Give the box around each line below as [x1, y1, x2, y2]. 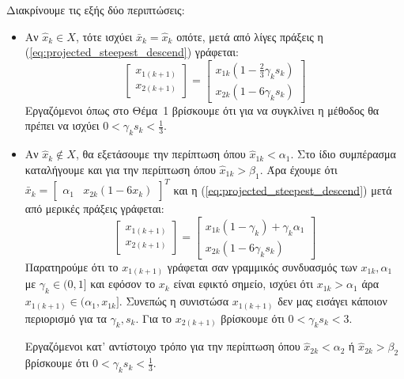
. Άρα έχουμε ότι [259, 161, 338, 177]
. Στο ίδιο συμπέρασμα [290, 146, 396, 162]
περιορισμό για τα [25, 309, 107, 326]
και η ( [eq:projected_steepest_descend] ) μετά [173, 181, 392, 198]
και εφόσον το [90, 275, 156, 292]
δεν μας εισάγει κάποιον [278, 293, 387, 309]
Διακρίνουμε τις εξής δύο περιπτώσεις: [6, 2, 185, 17]
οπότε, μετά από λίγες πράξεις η [176, 28, 323, 44]
